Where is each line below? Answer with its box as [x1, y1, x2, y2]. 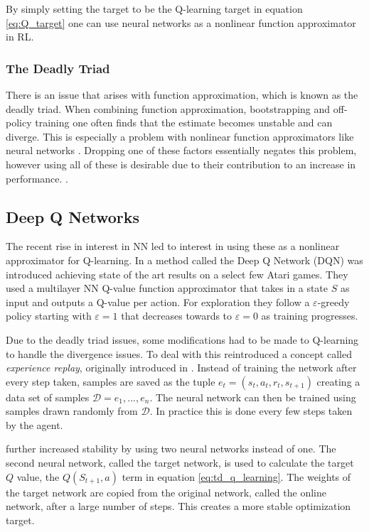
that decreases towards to [121, 308, 232, 323]
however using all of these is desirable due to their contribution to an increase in [6, 156, 356, 171]
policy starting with [6, 308, 92, 323]
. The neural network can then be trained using [149, 389, 356, 404]
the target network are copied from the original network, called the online [6, 484, 326, 499]
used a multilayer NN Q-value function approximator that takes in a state [6, 281, 328, 295]
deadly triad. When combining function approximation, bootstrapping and [6, 101, 331, 116]
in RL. [6, 29, 34, 44]
